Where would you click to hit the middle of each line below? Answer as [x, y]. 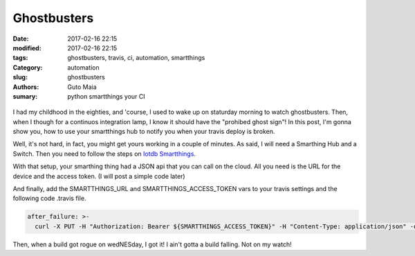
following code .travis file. [49, 198]
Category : [28, 67]
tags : [20, 58]
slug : [20, 77]
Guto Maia [82, 87]
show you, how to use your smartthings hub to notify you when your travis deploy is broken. [144, 132]
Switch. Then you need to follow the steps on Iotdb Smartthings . [104, 154]
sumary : [25, 96]
